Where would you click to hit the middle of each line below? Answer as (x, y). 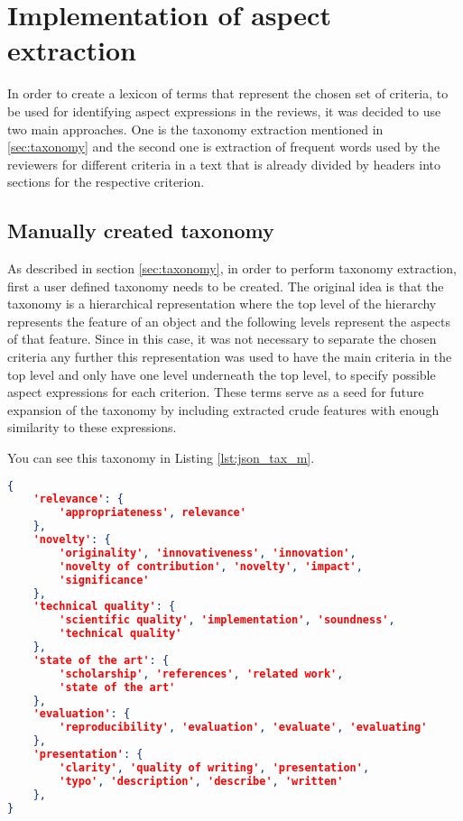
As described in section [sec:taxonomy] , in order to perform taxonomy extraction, (232, 268)
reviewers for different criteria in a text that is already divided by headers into (224, 164)
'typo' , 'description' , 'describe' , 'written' (201, 781)
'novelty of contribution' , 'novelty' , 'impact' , (211, 566)
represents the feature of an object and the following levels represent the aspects (229, 321)
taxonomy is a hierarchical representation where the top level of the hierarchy (222, 304)
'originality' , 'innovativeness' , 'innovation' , (208, 553)
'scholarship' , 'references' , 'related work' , (201, 673)
